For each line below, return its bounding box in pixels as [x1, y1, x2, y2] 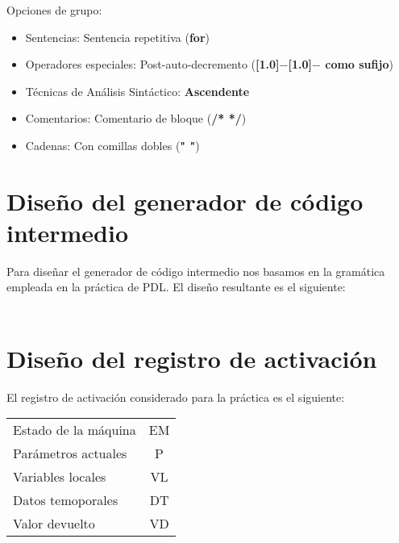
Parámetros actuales [13, 444, 127, 463]
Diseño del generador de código [6, 184, 364, 217]
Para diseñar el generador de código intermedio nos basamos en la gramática [6, 262, 385, 279]
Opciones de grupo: [6, 2, 102, 18]
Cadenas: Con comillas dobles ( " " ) [25, 136, 200, 153]
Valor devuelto [13, 514, 95, 533]
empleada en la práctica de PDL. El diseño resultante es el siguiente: [6, 278, 346, 295]
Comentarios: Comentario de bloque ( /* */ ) [25, 110, 247, 127]
